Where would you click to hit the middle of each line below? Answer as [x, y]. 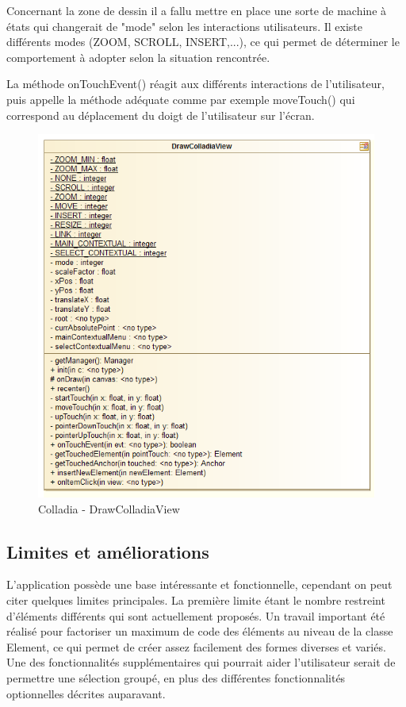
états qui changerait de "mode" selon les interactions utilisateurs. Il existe [184, 26]
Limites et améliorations [108, 551]
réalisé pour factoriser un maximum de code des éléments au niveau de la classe [200, 631]
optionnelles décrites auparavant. [86, 693]
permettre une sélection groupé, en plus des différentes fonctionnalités [176, 677]
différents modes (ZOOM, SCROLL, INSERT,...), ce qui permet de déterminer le [203, 42]
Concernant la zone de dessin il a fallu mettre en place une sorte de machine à [197, 10]
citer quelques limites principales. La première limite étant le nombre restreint [196, 600]
